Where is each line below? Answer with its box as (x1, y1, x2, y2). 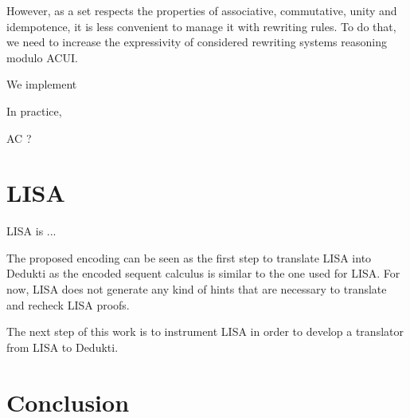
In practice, (6, 102, 62, 119)
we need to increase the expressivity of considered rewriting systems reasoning (6, 34, 387, 50)
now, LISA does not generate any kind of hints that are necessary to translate (6, 281, 387, 298)
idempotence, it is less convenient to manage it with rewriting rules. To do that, (6, 18, 396, 34)
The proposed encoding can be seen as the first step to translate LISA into (6, 249, 372, 266)
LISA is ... (6, 223, 57, 239)
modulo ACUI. (6, 49, 78, 65)
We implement (6, 76, 77, 93)
